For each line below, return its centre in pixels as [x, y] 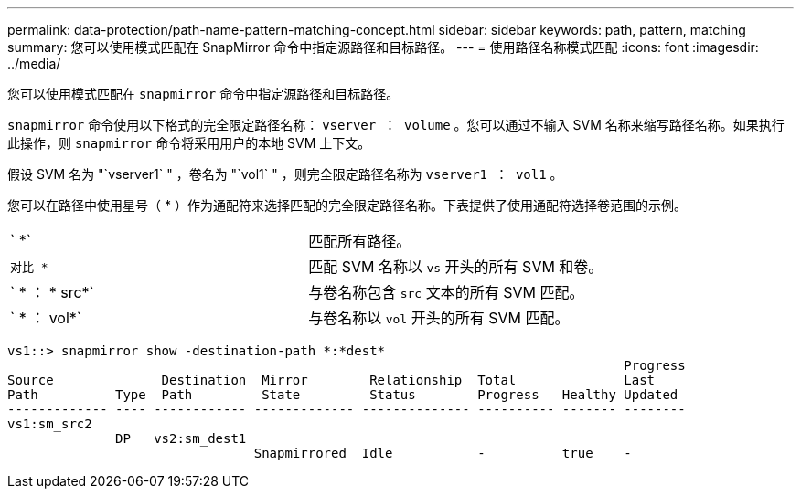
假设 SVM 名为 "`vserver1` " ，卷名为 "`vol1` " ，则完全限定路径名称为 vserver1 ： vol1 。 [285, 174]
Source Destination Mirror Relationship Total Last [331, 380]
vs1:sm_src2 [50, 424]
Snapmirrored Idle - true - [443, 453]
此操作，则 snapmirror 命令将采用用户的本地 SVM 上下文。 [189, 143]
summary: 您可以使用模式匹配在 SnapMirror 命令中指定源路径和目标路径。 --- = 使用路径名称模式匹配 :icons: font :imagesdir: [383, 47]
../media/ [34, 63]
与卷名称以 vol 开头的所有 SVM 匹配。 [439, 318]
